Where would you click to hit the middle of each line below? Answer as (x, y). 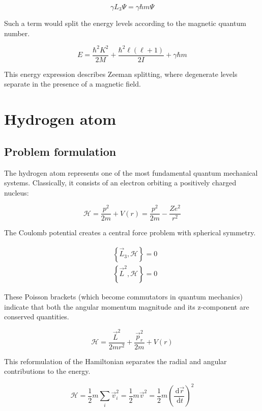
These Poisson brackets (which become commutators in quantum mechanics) (123, 297)
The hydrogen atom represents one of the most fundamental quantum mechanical (131, 172)
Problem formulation (60, 151)
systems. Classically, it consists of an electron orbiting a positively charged (120, 183)
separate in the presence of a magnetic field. (72, 84)
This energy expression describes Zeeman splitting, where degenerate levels (121, 74)
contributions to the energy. (47, 371)
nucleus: (17, 192)
